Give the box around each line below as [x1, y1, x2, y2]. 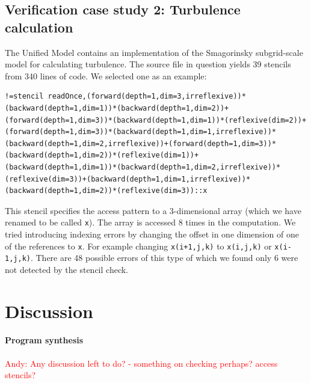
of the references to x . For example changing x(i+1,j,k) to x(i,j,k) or [5, 239, 272, 252]
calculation [5, 17, 73, 36]
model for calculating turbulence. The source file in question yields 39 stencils [5, 58, 291, 70]
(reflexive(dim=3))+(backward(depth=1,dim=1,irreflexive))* [5, 174, 251, 183]
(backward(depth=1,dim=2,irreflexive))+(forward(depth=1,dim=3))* [5, 139, 277, 148]
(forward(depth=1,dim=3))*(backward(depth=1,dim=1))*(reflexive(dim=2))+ [5, 115, 307, 124]
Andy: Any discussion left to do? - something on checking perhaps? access [5, 357, 278, 369]
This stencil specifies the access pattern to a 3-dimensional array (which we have [5, 204, 301, 216]
